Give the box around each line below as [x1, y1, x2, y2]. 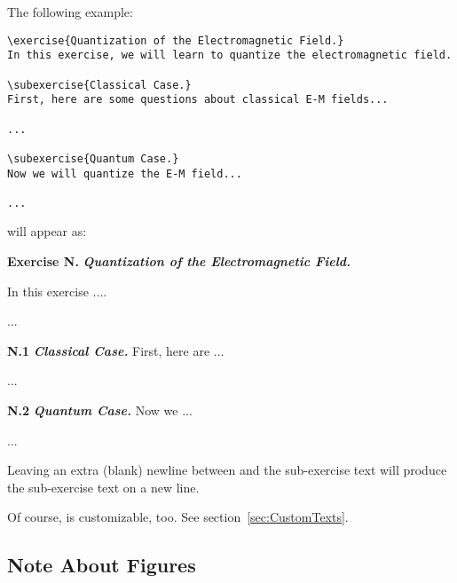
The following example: [7, 3, 133, 20]
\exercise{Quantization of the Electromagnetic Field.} [7, 34, 344, 47]
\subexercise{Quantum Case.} [7, 152, 179, 165]
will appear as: [7, 222, 87, 240]
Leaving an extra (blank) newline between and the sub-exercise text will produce [7, 461, 447, 479]
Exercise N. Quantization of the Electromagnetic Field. [7, 252, 351, 271]
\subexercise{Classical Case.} [7, 78, 192, 91]
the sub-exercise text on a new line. [7, 477, 200, 496]
